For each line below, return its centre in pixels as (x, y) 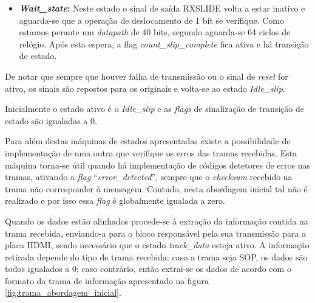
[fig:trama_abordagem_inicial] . (63, 292)
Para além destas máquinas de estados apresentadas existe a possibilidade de (148, 141)
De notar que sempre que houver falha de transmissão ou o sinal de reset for (147, 76)
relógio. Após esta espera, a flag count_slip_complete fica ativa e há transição (164, 44)
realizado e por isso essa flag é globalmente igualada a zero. (115, 200)
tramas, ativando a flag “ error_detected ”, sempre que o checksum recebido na (149, 177)
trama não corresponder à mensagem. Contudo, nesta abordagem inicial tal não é (156, 188)
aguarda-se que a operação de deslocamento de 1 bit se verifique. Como (152, 20)
